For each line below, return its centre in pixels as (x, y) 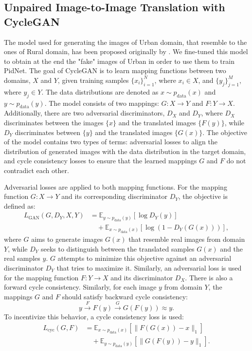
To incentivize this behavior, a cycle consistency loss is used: (94, 317)
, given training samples (93, 80)
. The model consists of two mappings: (102, 103)
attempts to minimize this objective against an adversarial (144, 258)
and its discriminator (142, 277)
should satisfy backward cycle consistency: (125, 296)
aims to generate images (67, 239)
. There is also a (209, 277)
